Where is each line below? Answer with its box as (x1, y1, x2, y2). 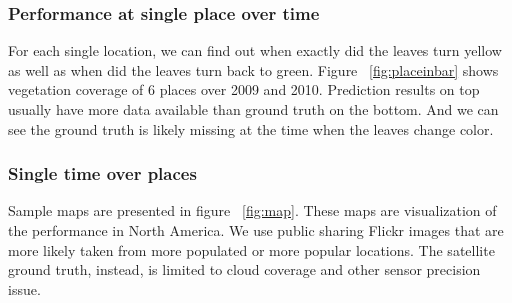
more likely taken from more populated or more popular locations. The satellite (8, 239, 495, 260)
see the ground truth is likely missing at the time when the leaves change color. (8, 118, 494, 139)
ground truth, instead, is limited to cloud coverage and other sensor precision (8, 259, 481, 280)
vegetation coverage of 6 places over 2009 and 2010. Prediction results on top (8, 79, 480, 100)
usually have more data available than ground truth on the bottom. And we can (8, 99, 499, 119)
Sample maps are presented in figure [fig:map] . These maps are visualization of (8, 200, 497, 221)
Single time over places (8, 161, 197, 186)
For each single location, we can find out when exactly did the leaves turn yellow (8, 40, 502, 61)
